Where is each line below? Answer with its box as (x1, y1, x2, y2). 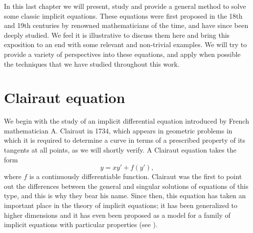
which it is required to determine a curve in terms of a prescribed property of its (4, 135, 245, 145)
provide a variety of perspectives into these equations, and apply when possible (4, 49, 241, 59)
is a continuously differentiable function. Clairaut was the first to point (29, 171, 242, 181)
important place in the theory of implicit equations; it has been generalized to (4, 200, 238, 210)
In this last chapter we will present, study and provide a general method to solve (4, 1, 246, 11)
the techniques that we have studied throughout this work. (4, 58, 180, 69)
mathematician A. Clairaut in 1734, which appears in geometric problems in (4, 125, 232, 135)
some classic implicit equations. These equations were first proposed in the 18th (4, 10, 243, 21)
